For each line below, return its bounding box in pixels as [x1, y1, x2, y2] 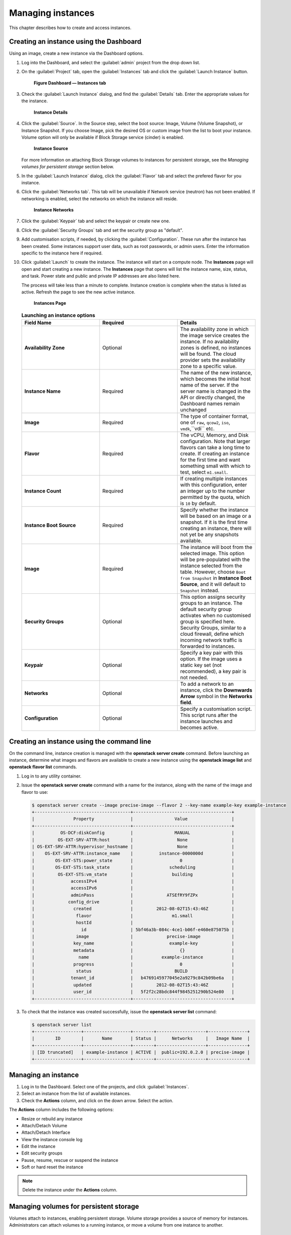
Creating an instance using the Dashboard [9, 38, 141, 46]
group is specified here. [180, 618, 235, 625]
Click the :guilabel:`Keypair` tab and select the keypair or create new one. [21, 218, 170, 224]
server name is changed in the [180, 388, 251, 395]
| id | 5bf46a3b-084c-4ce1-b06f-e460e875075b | [32, 927, 235, 932]
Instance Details [33, 109, 68, 115]
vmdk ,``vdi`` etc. [180, 425, 215, 432]
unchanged [180, 407, 207, 413]
